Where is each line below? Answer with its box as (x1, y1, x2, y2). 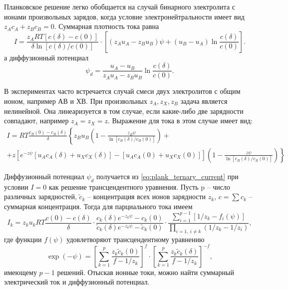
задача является (180, 96, 228, 106)
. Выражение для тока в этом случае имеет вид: (107, 115, 253, 126)
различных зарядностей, (4, 191, 77, 202)
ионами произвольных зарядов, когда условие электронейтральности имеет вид (4, 11, 245, 21)
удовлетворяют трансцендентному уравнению (66, 234, 205, 244)
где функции (4, 234, 42, 244)
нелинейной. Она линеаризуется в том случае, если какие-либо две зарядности (4, 105, 244, 116)
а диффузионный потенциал (4, 52, 89, 62)
